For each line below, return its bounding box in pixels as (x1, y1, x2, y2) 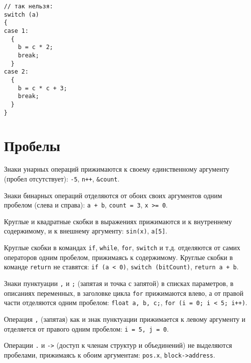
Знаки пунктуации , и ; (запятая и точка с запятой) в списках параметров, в (4, 278, 234, 288)
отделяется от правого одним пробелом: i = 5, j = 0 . (4, 323, 169, 334)
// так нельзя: (4, 3, 53, 10)
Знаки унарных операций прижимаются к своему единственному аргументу (4, 164, 229, 174)
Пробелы (4, 135, 60, 156)
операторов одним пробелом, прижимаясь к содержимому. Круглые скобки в (4, 252, 233, 262)
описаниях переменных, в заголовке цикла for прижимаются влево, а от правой (4, 287, 244, 298)
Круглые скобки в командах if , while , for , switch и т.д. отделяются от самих (4, 242, 241, 253)
